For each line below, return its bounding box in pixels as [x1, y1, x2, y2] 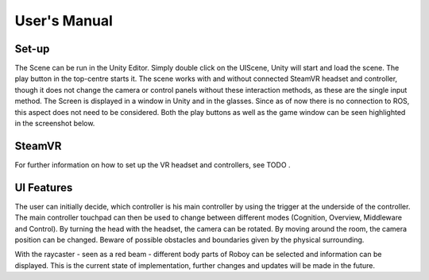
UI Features [14, 181, 73, 194]
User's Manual [14, 12, 113, 29]
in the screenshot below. [14, 119, 95, 128]
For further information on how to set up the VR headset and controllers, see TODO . [14, 159, 291, 170]
